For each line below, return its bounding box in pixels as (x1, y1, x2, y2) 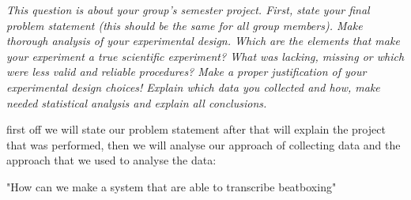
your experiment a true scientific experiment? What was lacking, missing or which (6, 47, 405, 64)
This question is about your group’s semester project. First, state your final (6, 2, 370, 17)
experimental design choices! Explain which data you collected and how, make (6, 78, 380, 95)
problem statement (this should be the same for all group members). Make (6, 17, 363, 33)
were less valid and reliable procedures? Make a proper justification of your (6, 63, 367, 80)
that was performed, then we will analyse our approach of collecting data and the (6, 136, 401, 153)
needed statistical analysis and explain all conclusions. (6, 94, 267, 111)
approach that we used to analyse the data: (6, 152, 217, 168)
